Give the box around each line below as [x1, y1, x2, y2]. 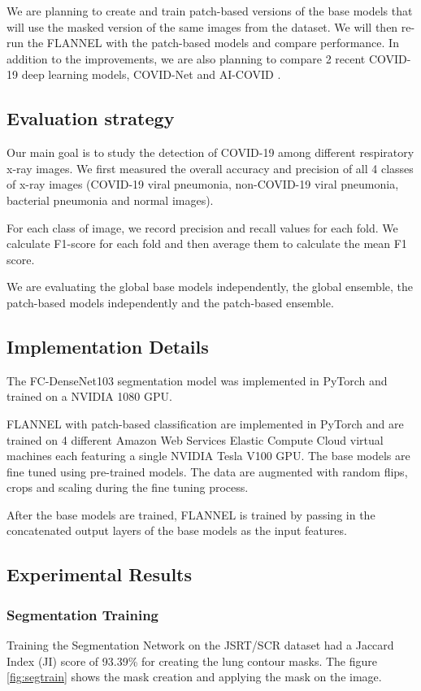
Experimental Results [7, 562, 192, 587]
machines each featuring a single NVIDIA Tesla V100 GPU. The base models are [7, 447, 410, 464]
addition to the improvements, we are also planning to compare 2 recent [7, 50, 366, 67]
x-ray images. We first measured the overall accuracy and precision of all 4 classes [7, 159, 414, 176]
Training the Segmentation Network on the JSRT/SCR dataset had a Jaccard [7, 637, 394, 654]
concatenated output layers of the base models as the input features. [7, 522, 347, 539]
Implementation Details [7, 333, 209, 359]
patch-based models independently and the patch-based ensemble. [7, 293, 334, 311]
